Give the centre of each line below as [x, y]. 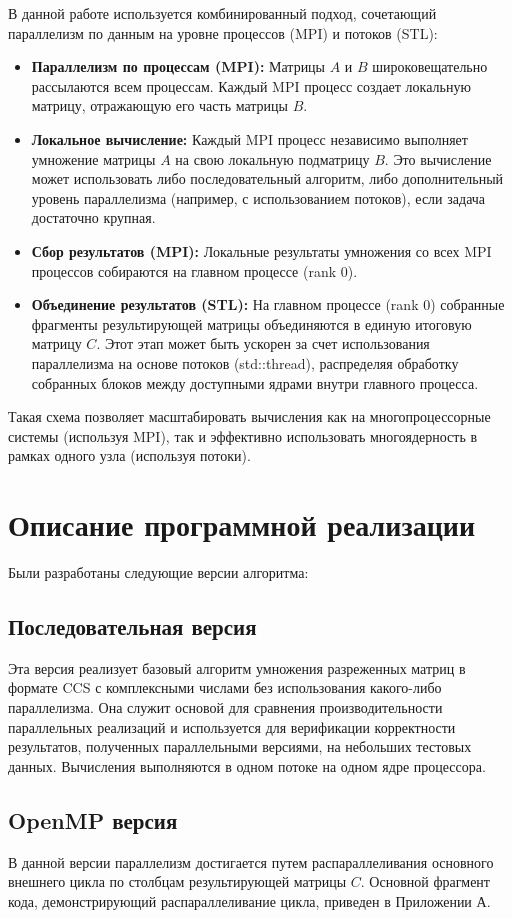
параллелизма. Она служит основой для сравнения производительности [225, 706]
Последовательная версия [132, 625]
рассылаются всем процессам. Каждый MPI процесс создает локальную [251, 85]
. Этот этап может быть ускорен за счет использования [263, 343]
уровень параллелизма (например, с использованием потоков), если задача [258, 197]
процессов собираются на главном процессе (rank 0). [194, 270]
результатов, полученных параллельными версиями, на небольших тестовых [240, 746]
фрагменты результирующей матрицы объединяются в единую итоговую [251, 323]
